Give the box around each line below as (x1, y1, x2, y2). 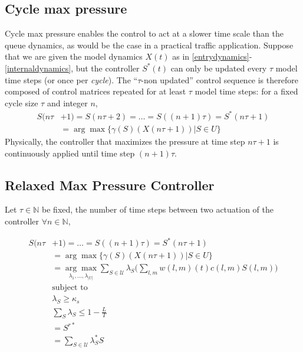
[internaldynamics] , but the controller (5, 61, 140, 74)
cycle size (5, 96, 38, 109)
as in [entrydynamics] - (172, 50, 252, 63)
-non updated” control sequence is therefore (141, 73, 298, 86)
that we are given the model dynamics (5, 50, 143, 63)
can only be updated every (170, 61, 267, 74)
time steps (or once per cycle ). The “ (5, 73, 138, 86)
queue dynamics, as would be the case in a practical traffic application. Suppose (5, 38, 294, 51)
